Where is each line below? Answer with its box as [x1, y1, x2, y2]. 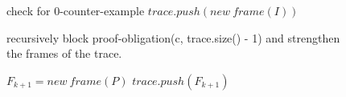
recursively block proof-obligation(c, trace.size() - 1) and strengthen [6, 29, 340, 46]
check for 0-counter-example [6, 2, 145, 18]
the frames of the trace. [6, 45, 122, 62]
